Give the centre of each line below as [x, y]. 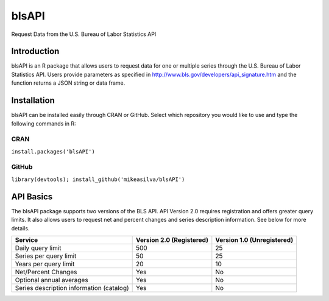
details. [20, 228]
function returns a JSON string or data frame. [68, 83]
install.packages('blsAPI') [53, 151]
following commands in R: [44, 123]
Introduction [35, 51]
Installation [33, 101]
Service [27, 239]
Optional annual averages [51, 280]
